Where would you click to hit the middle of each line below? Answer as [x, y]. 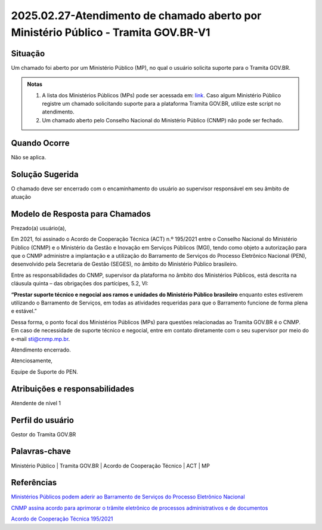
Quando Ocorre [40, 143]
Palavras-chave [41, 452]
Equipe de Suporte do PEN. [45, 372]
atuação [21, 197]
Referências [34, 483]
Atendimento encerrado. [41, 350]
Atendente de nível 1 [36, 403]
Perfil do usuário [43, 420]
